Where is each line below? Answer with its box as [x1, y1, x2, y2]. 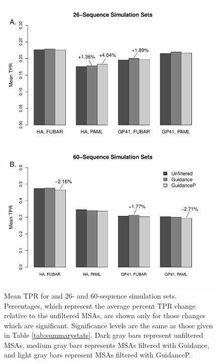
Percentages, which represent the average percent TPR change [4, 300, 196, 311]
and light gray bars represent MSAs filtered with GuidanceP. [4, 349, 191, 360]
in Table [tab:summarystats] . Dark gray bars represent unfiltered [4, 330, 203, 340]
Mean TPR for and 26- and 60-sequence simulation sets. [4, 290, 177, 301]
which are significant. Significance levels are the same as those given [4, 320, 213, 330]
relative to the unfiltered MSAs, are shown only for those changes [4, 310, 206, 321]
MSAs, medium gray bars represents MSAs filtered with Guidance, [4, 339, 209, 350]
